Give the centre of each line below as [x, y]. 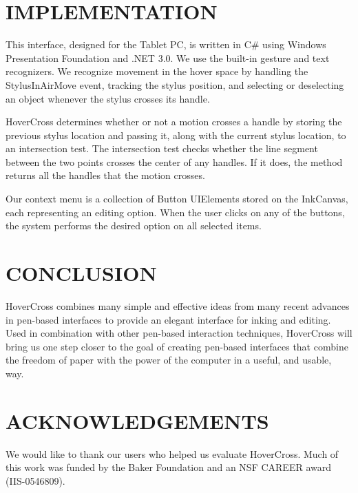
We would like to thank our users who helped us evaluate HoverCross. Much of [172, 453]
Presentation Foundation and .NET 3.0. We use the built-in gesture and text [168, 57]
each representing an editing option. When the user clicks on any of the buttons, [175, 212]
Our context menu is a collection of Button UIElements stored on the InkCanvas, [177, 199]
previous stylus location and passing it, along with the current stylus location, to [176, 135]
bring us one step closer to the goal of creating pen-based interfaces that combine [177, 346]
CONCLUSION [81, 273]
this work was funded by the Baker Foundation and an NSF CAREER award [169, 467]
